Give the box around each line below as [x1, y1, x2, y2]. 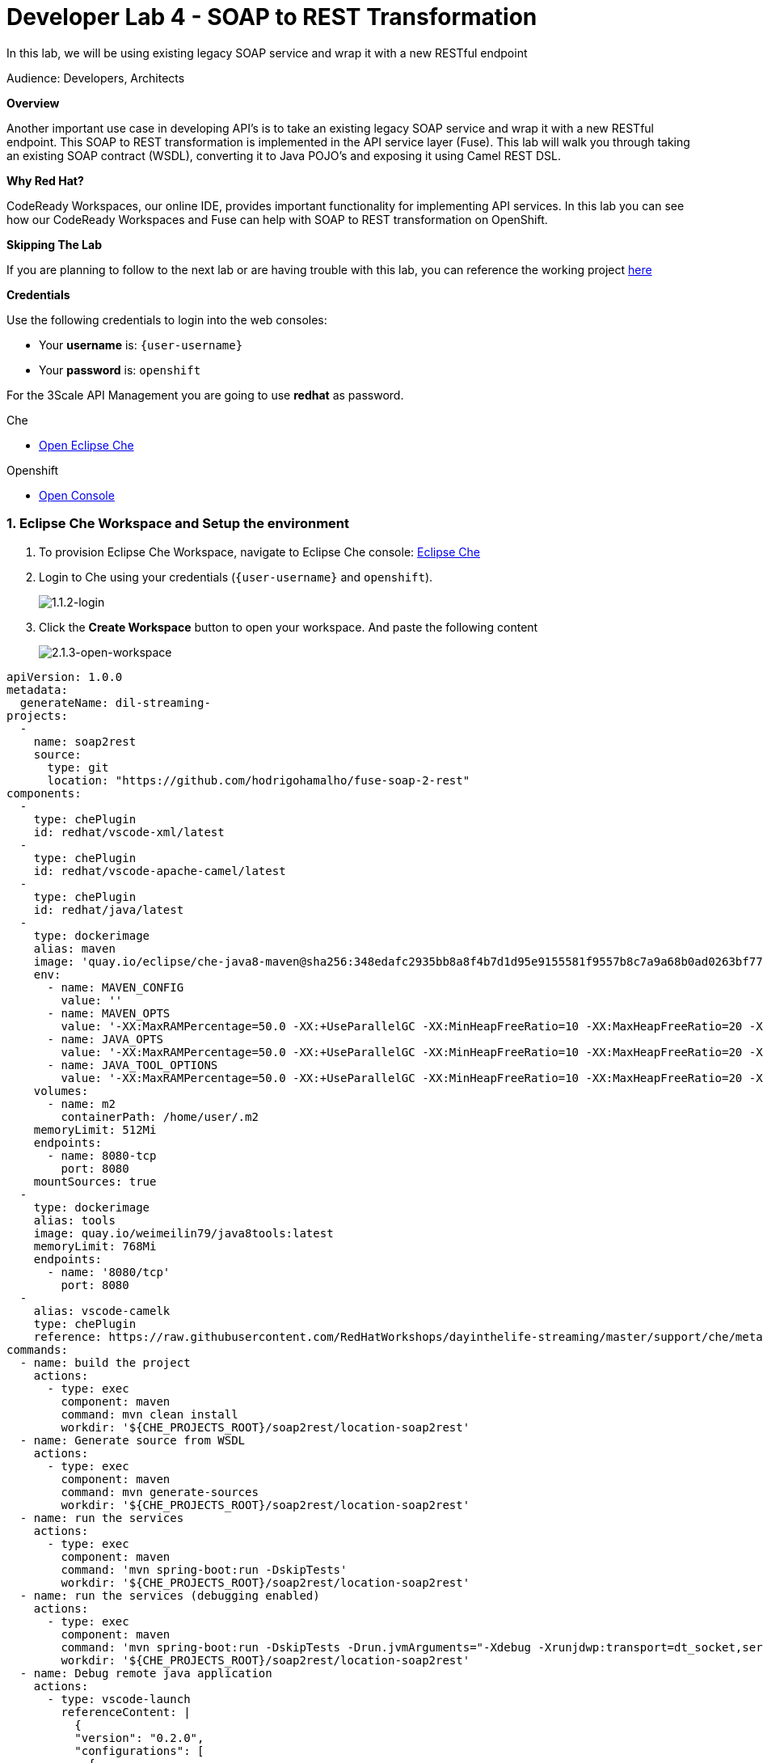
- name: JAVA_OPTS [47, 1032, 163, 1046]
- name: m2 [47, 1097, 116, 1110]
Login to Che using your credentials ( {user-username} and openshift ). [39, 569, 433, 584]
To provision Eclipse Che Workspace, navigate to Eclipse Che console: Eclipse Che [39, 544, 480, 559]
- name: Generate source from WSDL [19, 1433, 246, 1447]
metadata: [6, 683, 68, 696]
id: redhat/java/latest [33, 903, 184, 916]
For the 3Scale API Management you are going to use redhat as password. [6, 387, 404, 402]
